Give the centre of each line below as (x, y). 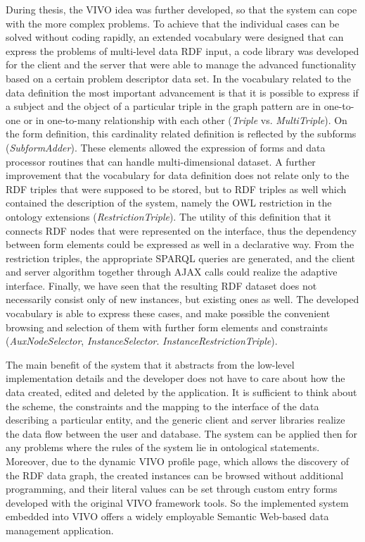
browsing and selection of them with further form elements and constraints (167, 327)
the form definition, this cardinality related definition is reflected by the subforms (181, 134)
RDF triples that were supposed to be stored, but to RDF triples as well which (176, 189)
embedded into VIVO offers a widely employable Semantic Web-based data (167, 516)
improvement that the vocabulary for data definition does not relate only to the (178, 175)
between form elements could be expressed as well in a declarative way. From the (180, 244)
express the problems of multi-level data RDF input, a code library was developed (182, 50)
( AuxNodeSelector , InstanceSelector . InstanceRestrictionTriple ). (142, 341)
